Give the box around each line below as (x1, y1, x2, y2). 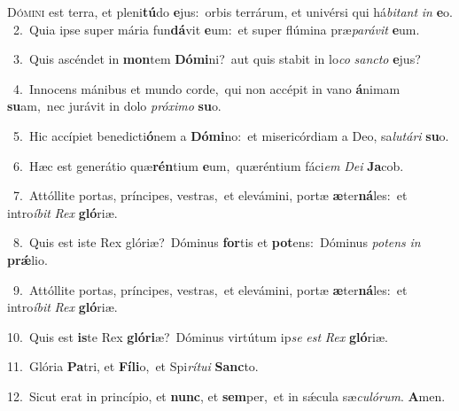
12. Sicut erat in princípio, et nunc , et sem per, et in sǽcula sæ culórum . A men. (7, 386, 446, 405)
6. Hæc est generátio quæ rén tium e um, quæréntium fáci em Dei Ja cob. (12, 156, 404, 174)
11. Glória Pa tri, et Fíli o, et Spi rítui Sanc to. (7, 357, 259, 376)
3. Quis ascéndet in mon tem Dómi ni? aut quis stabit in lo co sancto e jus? (12, 50, 421, 68)
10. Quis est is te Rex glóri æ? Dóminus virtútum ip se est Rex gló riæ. (7, 327, 388, 345)
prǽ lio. (7, 250, 48, 268)
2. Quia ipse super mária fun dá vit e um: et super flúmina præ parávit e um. (12, 19, 420, 38)
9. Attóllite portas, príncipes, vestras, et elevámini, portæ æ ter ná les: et (12, 280, 408, 299)
